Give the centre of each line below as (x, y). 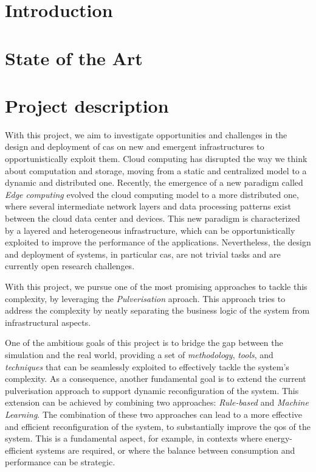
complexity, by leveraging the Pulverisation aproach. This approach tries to (145, 298)
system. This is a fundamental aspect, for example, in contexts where (134, 438)
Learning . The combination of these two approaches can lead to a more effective (154, 414)
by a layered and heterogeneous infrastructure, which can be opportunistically (150, 230)
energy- (279, 438)
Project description (87, 105)
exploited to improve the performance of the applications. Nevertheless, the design (158, 242)
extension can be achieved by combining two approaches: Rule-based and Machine (157, 402)
